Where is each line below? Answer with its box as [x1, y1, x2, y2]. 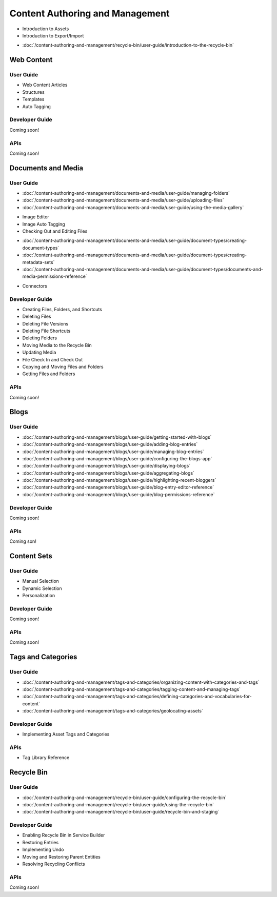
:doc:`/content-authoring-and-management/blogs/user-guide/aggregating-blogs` [22, 470, 195, 476]
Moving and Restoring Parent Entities [22, 853, 101, 860]
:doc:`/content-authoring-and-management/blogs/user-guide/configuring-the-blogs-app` [22, 455, 212, 461]
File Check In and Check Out [22, 356, 83, 362]
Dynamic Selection [22, 585, 63, 592]
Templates [22, 96, 45, 103]
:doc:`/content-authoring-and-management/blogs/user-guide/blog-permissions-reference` [22, 491, 215, 497]
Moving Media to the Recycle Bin [22, 342, 92, 348]
